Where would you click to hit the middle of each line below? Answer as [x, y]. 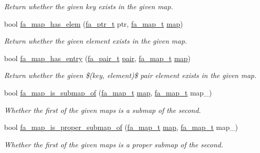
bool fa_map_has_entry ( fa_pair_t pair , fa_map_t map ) [97, 58]
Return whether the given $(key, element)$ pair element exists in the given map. [131, 75]
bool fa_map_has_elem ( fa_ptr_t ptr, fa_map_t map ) [94, 23]
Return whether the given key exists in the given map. [89, 6]
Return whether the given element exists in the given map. [96, 41]
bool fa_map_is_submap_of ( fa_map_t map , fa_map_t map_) [108, 92]
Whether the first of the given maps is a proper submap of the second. [114, 144]
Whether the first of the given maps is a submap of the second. [103, 110]
